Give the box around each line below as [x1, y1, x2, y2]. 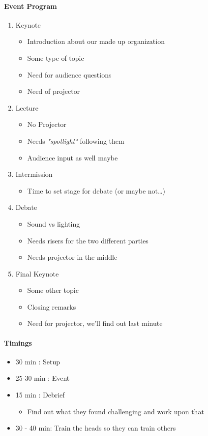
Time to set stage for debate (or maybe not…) [27, 185, 165, 196]
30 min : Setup [15, 356, 60, 366]
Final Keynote [15, 268, 59, 278]
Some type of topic [27, 52, 84, 63]
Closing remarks [27, 301, 76, 312]
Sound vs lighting [27, 218, 80, 229]
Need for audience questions [27, 69, 112, 79]
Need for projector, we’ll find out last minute [27, 318, 163, 328]
